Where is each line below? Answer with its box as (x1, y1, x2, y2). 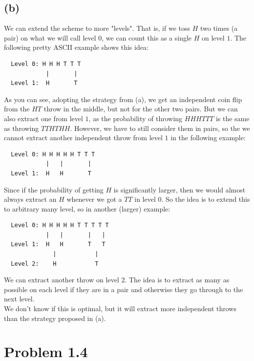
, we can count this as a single (102, 32, 192, 42)
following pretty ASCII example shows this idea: (4, 42, 148, 52)
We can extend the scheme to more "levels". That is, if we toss (4, 23, 190, 33)
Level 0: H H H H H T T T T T (11, 222, 109, 229)
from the (4, 104, 30, 114)
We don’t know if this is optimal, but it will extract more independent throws (4, 303, 236, 314)
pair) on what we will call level (4, 32, 96, 42)
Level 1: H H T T (11, 241, 106, 248)
